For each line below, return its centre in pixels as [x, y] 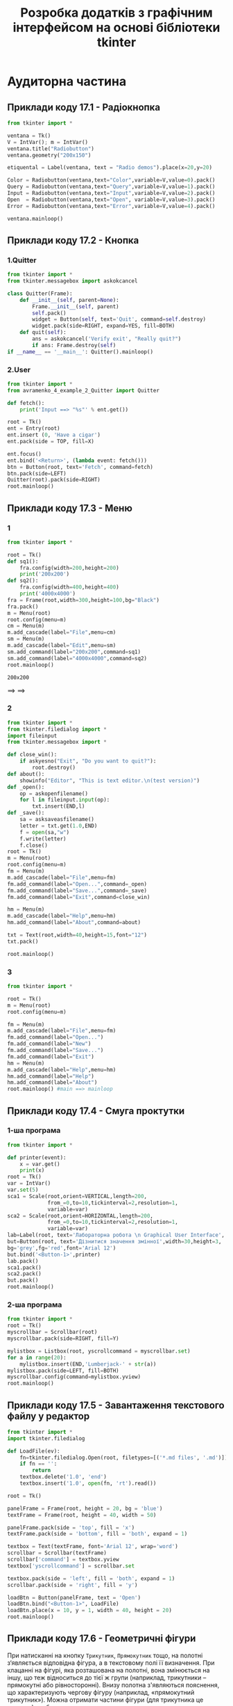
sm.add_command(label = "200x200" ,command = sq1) [74, 652]
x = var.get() [40, 1164]
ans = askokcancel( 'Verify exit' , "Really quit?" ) [107, 339]
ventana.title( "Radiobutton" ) [51, 149]
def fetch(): [26, 403]
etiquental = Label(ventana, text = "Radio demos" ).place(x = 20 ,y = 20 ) [110, 168]
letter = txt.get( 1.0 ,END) [59, 826]
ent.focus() [24, 454]
